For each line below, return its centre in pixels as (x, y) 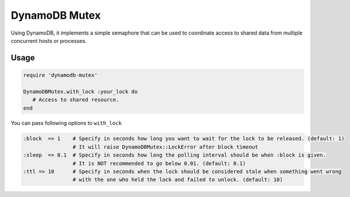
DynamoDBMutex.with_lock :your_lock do (80, 91)
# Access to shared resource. (76, 100)
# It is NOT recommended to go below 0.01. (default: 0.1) (159, 163)
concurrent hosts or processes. (49, 40)
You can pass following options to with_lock (66, 123)
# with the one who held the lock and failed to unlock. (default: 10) (178, 180)
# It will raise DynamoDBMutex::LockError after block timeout (165, 147)
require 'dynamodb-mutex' (60, 75)
